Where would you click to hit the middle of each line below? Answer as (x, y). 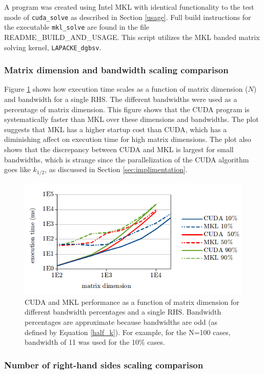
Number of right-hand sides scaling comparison (104, 365)
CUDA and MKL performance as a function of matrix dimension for (132, 302)
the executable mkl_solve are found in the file (77, 27)
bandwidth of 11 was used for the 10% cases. (95, 342)
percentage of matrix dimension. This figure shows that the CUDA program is (127, 109)
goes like (17, 169)
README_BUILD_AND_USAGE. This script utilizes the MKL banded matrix (132, 37)
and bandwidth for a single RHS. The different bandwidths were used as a (121, 99)
